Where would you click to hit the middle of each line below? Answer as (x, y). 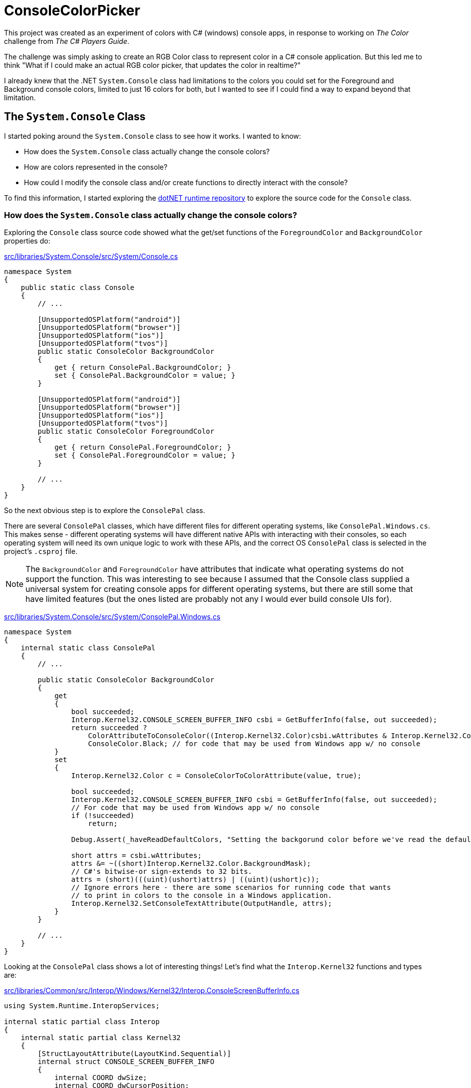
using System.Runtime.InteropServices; (82, 1006)
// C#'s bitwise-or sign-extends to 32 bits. (162, 872)
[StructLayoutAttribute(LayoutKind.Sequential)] (134, 1054)
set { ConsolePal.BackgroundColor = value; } (145, 376)
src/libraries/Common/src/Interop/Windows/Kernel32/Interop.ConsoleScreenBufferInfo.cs (152, 991)
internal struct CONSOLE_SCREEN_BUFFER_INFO (126, 1062)
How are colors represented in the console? (96, 167)
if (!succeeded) (103, 816)
